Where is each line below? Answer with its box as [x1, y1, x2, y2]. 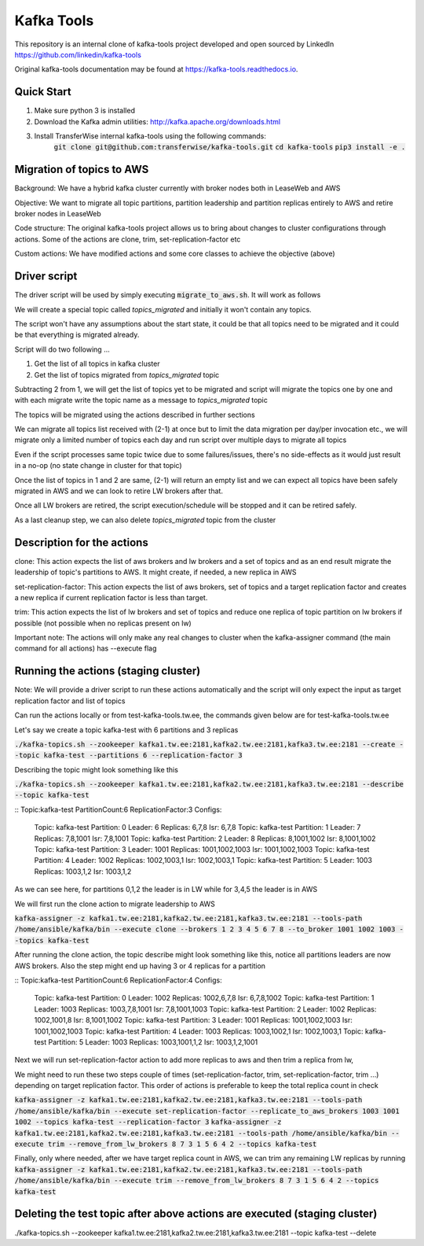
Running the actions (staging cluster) [14, 665, 201, 678]
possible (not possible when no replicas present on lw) [14, 618, 192, 628]
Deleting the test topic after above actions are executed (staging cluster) [14, 1207, 378, 1221]
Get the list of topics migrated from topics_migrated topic [34, 370, 220, 379]
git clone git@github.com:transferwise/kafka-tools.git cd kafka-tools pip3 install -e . [53, 142, 406, 152]
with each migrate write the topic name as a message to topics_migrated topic [14, 396, 269, 405]
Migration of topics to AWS [14, 163, 149, 176]
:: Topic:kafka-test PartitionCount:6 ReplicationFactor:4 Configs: [14, 975, 223, 985]
